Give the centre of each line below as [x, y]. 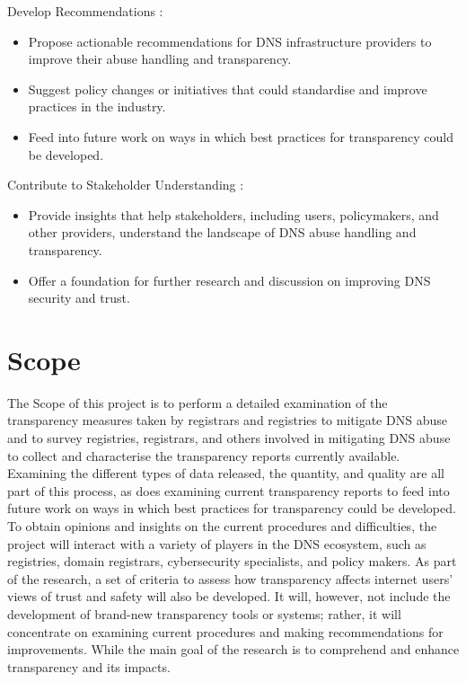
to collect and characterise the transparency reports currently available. [204, 455]
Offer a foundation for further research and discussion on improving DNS [229, 280]
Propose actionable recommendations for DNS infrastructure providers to [230, 41]
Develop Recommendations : [85, 11]
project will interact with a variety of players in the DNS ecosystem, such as [217, 543]
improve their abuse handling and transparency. [160, 59]
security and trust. [79, 298]
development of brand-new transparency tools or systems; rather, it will [204, 613]
